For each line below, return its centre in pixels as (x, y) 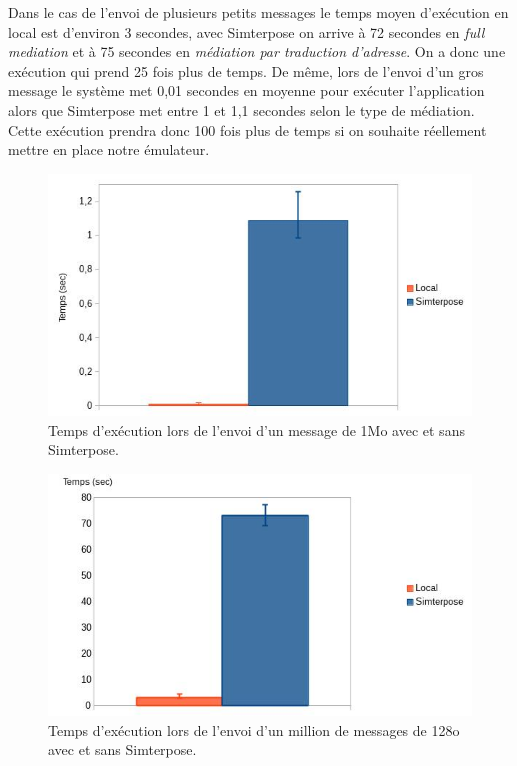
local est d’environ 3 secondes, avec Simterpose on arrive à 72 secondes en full (246, 31)
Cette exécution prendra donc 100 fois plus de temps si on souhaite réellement (247, 129)
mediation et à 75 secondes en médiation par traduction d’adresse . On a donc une (257, 51)
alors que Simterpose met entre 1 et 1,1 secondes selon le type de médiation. (241, 109)
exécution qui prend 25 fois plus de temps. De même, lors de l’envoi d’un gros (246, 70)
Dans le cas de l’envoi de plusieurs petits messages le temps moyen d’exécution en (258, 12)
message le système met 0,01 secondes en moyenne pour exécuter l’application (246, 90)
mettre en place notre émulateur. (109, 149)
